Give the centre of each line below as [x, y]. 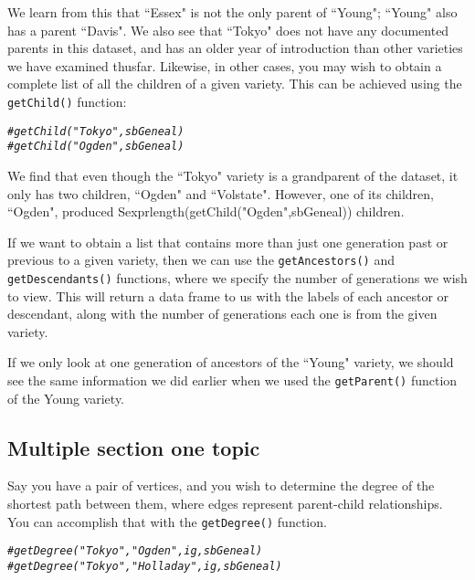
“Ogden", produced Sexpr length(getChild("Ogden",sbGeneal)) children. [206, 211]
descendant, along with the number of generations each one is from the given [222, 314]
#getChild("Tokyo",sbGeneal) [96, 131]
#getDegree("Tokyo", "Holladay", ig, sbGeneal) [145, 566]
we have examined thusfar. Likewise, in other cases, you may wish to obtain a [225, 65]
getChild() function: [67, 101]
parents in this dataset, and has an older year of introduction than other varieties [235, 48]
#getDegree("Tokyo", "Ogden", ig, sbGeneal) [135, 551]
